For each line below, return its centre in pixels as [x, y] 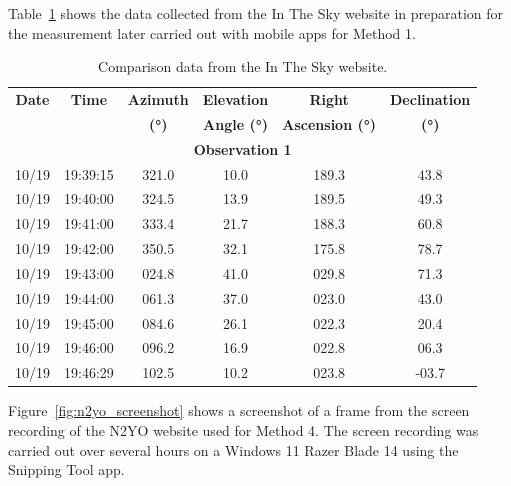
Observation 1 [242, 148]
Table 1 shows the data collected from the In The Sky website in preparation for [256, 13]
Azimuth [158, 99]
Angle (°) [235, 123]
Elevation [235, 99]
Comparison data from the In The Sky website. [243, 66]
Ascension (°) [329, 123]
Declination [430, 99]
